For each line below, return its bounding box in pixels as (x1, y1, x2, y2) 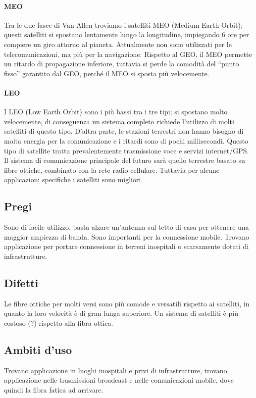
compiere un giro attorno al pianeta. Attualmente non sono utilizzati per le (4, 39, 232, 49)
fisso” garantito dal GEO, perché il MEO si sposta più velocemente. (4, 68, 209, 78)
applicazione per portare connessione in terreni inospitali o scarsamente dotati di (4, 241, 249, 251)
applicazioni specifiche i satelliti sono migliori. (4, 174, 143, 185)
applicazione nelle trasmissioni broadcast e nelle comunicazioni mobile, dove (4, 375, 234, 385)
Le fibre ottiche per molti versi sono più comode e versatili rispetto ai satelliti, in (4, 298, 250, 308)
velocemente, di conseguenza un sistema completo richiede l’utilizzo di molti (4, 116, 234, 126)
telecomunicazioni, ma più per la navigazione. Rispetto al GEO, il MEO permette (4, 49, 252, 59)
